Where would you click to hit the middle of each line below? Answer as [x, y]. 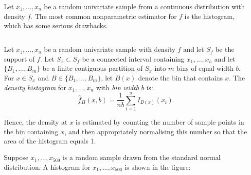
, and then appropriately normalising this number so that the [156, 131]
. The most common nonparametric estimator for [104, 16]
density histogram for [35, 87]
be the [225, 49]
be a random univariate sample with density [110, 49]
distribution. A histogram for [47, 167]
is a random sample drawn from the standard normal [142, 157]
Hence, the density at [36, 122]
